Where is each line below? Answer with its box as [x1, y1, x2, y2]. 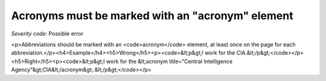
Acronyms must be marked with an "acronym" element [11, 9, 293, 22]
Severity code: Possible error [11, 30, 84, 37]
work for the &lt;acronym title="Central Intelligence [106, 58, 233, 65]
